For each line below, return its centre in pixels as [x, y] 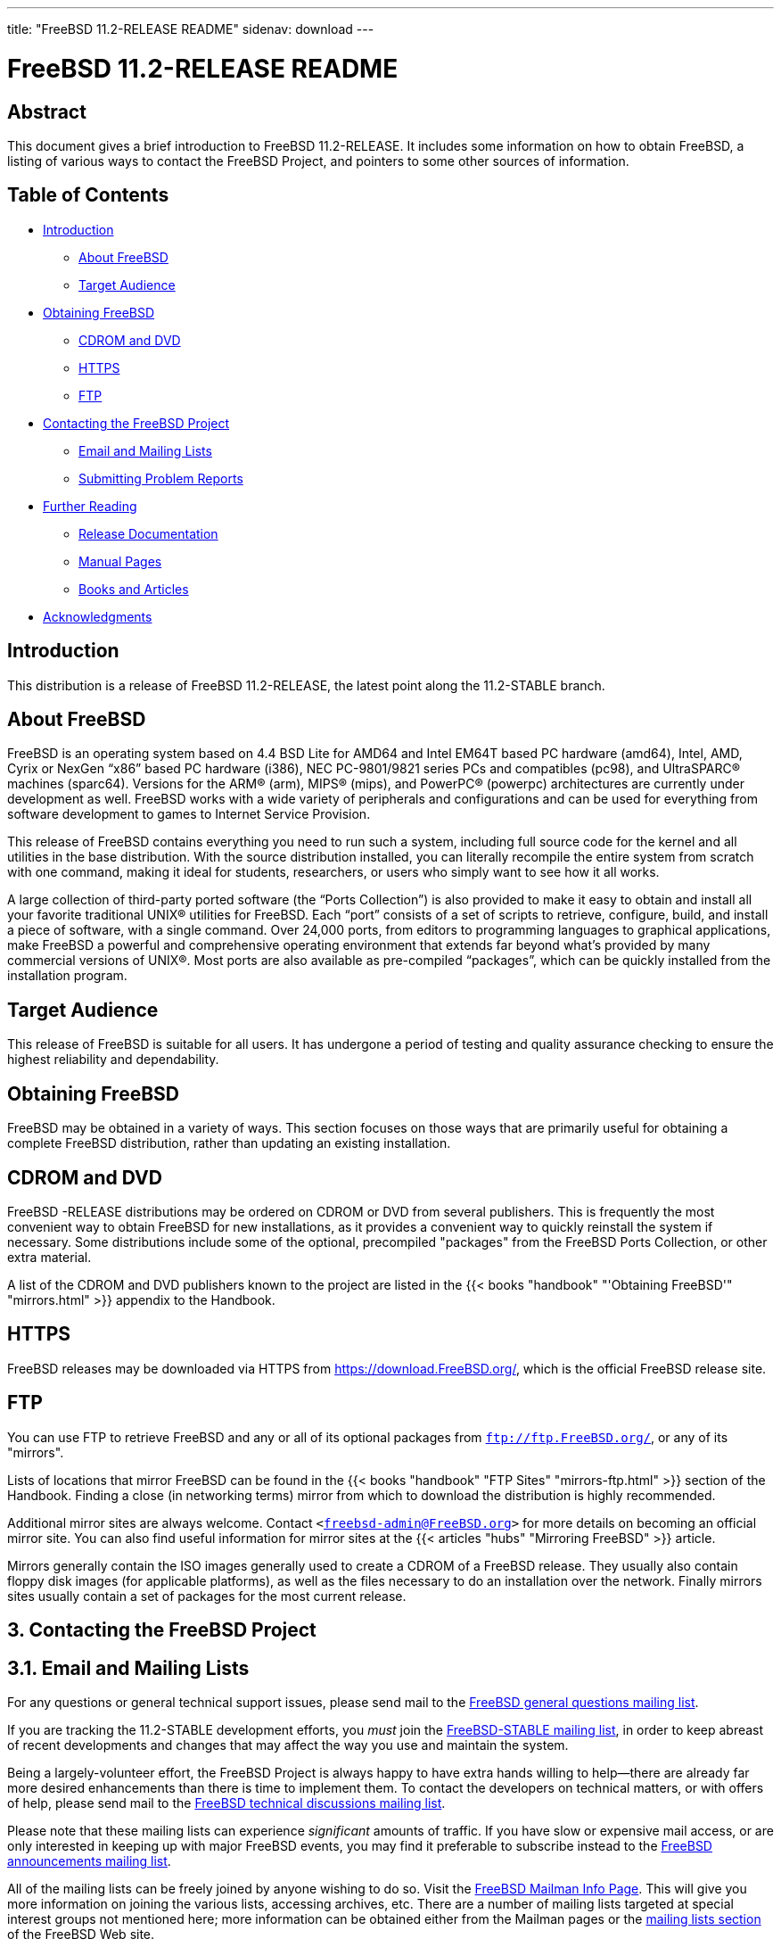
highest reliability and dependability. [113, 1060]
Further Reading [90, 506]
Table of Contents [88, 195]
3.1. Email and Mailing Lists [128, 1668]
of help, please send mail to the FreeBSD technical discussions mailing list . [226, 1803]
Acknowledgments [98, 616]
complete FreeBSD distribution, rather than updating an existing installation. [229, 1143]
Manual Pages [120, 561]
